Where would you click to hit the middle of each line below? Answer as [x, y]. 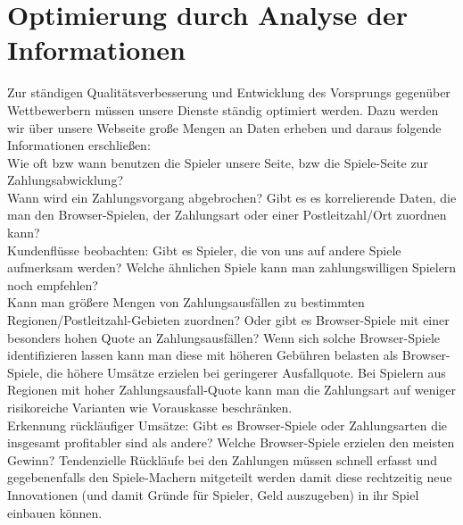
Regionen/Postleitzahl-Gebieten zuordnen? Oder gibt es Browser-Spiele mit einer [228, 320]
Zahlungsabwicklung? [65, 180]
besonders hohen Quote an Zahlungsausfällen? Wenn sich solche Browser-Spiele [224, 337]
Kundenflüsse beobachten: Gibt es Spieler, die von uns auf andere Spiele [204, 250]
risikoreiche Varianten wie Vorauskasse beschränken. [150, 407]
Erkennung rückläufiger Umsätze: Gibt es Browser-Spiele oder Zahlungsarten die [227, 425]
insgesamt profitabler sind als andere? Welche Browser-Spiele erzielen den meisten [231, 442]
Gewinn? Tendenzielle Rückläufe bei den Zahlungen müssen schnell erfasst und [223, 459]
